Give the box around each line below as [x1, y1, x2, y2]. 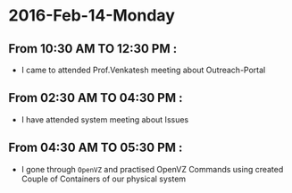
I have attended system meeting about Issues [21, 113, 189, 125]
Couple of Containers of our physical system [21, 173, 187, 184]
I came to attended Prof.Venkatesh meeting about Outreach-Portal [21, 64, 266, 75]
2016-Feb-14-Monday [8, 5, 176, 26]
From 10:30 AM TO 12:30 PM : [8, 41, 178, 56]
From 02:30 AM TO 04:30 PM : [8, 90, 184, 105]
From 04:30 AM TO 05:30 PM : [8, 140, 183, 155]
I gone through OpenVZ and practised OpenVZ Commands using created [21, 164, 284, 174]
